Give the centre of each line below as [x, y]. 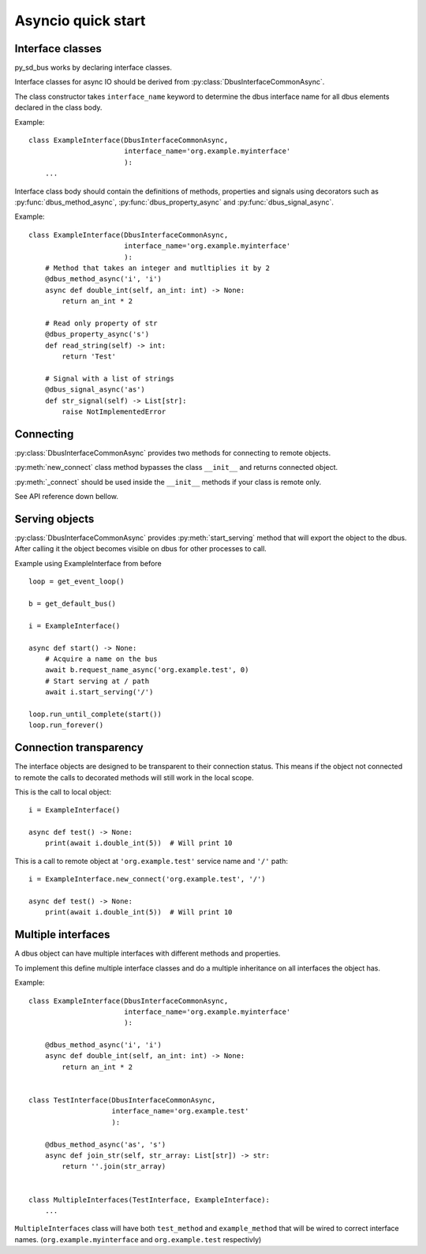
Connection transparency [79, 747]
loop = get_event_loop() [77, 582]
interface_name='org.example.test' [180, 1111]
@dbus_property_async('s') [97, 334]
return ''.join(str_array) [114, 1166]
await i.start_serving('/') [99, 692]
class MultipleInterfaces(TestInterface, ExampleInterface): [149, 1200]
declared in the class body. [58, 107]
